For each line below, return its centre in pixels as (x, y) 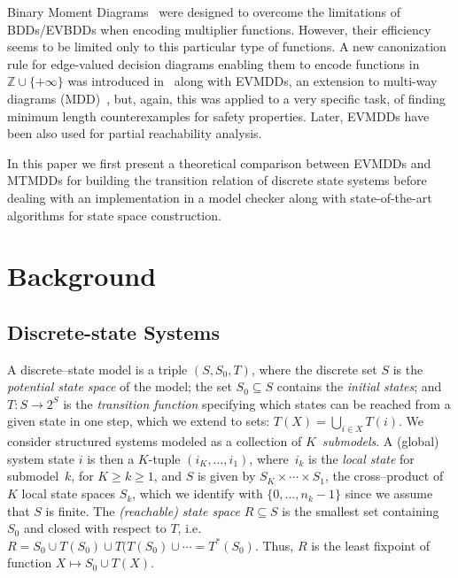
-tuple (164, 458)
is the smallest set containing (361, 510)
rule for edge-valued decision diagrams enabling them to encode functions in (213, 63)
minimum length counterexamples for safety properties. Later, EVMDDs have (218, 116)
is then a (111, 458)
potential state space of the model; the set (120, 386)
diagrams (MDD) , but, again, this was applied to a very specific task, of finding (226, 98)
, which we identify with (198, 493)
